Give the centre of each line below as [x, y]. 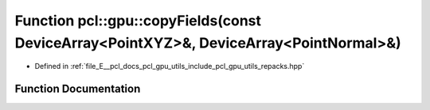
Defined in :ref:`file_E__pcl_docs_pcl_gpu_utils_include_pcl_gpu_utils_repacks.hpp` [170, 66]
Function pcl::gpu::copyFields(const [138, 21]
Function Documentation [78, 89]
